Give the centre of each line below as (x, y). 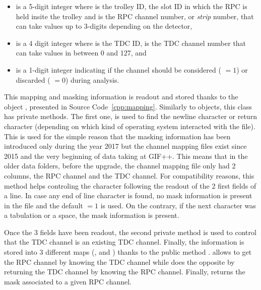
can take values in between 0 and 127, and (81, 53)
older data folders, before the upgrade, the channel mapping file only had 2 (120, 166)
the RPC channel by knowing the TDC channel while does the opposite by (119, 262)
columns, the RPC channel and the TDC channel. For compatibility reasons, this (129, 175)
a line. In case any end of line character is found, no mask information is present (128, 195)
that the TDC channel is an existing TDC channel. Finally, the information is (124, 242)
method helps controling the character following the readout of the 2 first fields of (130, 185)
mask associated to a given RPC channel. (68, 281)
